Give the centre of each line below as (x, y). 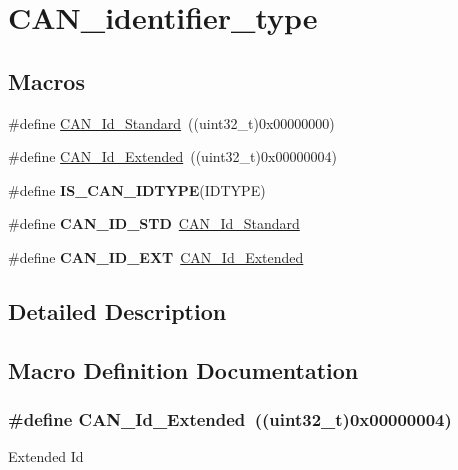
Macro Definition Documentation (183, 369)
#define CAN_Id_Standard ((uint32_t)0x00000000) (171, 122)
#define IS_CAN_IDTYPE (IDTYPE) (137, 189)
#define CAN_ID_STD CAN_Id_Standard (154, 223)
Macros (46, 80)
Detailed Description (117, 310)
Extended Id (46, 456)
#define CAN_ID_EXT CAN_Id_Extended (156, 256)
